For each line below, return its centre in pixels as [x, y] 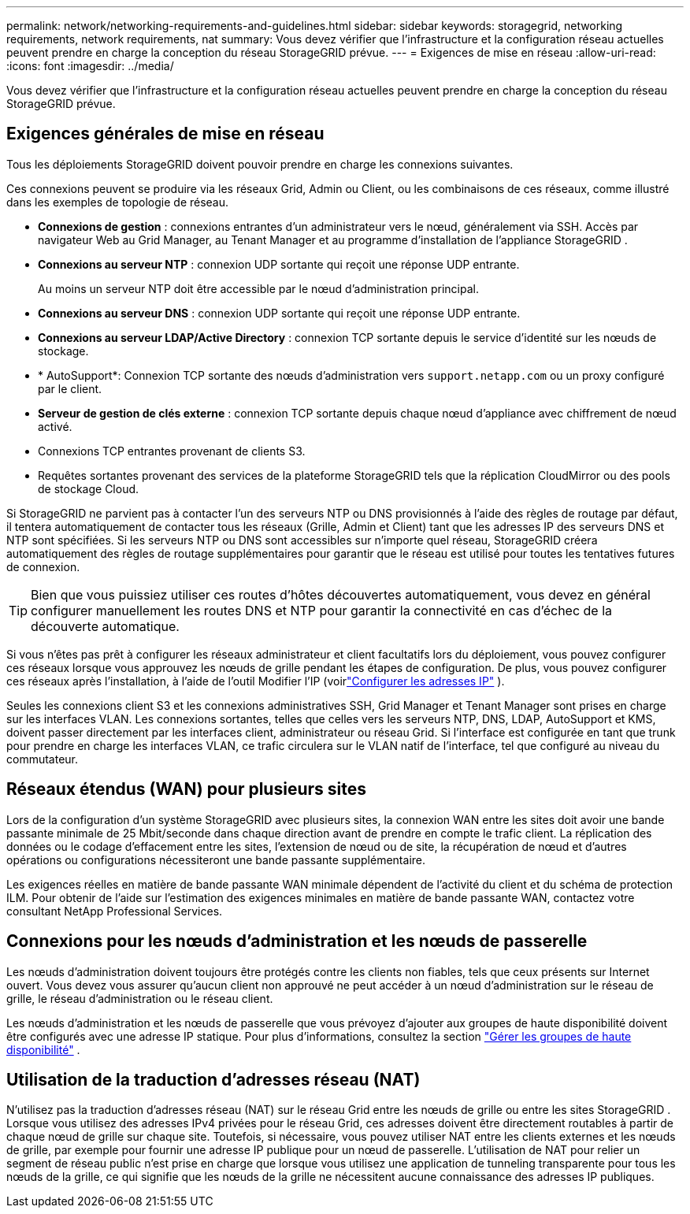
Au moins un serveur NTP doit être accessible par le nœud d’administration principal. [258, 288]
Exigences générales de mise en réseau [165, 134]
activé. [55, 426]
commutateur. [43, 759]
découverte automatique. [105, 626]
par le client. [70, 388]
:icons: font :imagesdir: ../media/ [90, 66]
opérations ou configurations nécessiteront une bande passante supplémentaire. [216, 859]
